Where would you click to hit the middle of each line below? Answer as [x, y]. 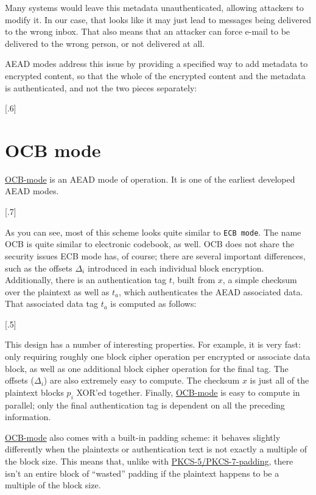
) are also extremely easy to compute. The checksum [142, 380]
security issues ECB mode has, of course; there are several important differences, [155, 255]
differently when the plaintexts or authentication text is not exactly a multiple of [156, 449]
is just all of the [279, 380]
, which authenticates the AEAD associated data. [211, 291]
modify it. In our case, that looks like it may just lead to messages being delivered [158, 19]
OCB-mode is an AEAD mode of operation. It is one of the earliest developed [150, 179]
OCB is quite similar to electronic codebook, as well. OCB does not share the [149, 244]
